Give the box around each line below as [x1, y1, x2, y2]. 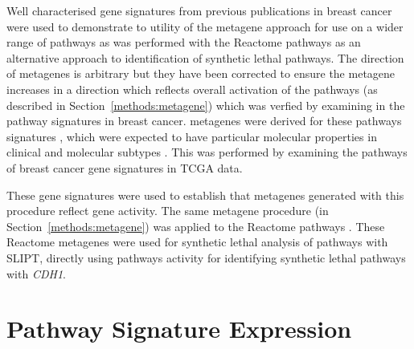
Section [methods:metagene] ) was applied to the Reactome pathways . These [6, 217, 385, 234]
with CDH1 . [6, 265, 66, 282]
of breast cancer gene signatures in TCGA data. [6, 159, 243, 176]
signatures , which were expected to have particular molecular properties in [6, 128, 377, 144]
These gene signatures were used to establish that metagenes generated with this [6, 186, 404, 203]
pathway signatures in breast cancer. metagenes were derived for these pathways [6, 112, 402, 129]
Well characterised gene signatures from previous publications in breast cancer [6, 2, 392, 18]
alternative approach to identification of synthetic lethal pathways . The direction [6, 49, 404, 66]
